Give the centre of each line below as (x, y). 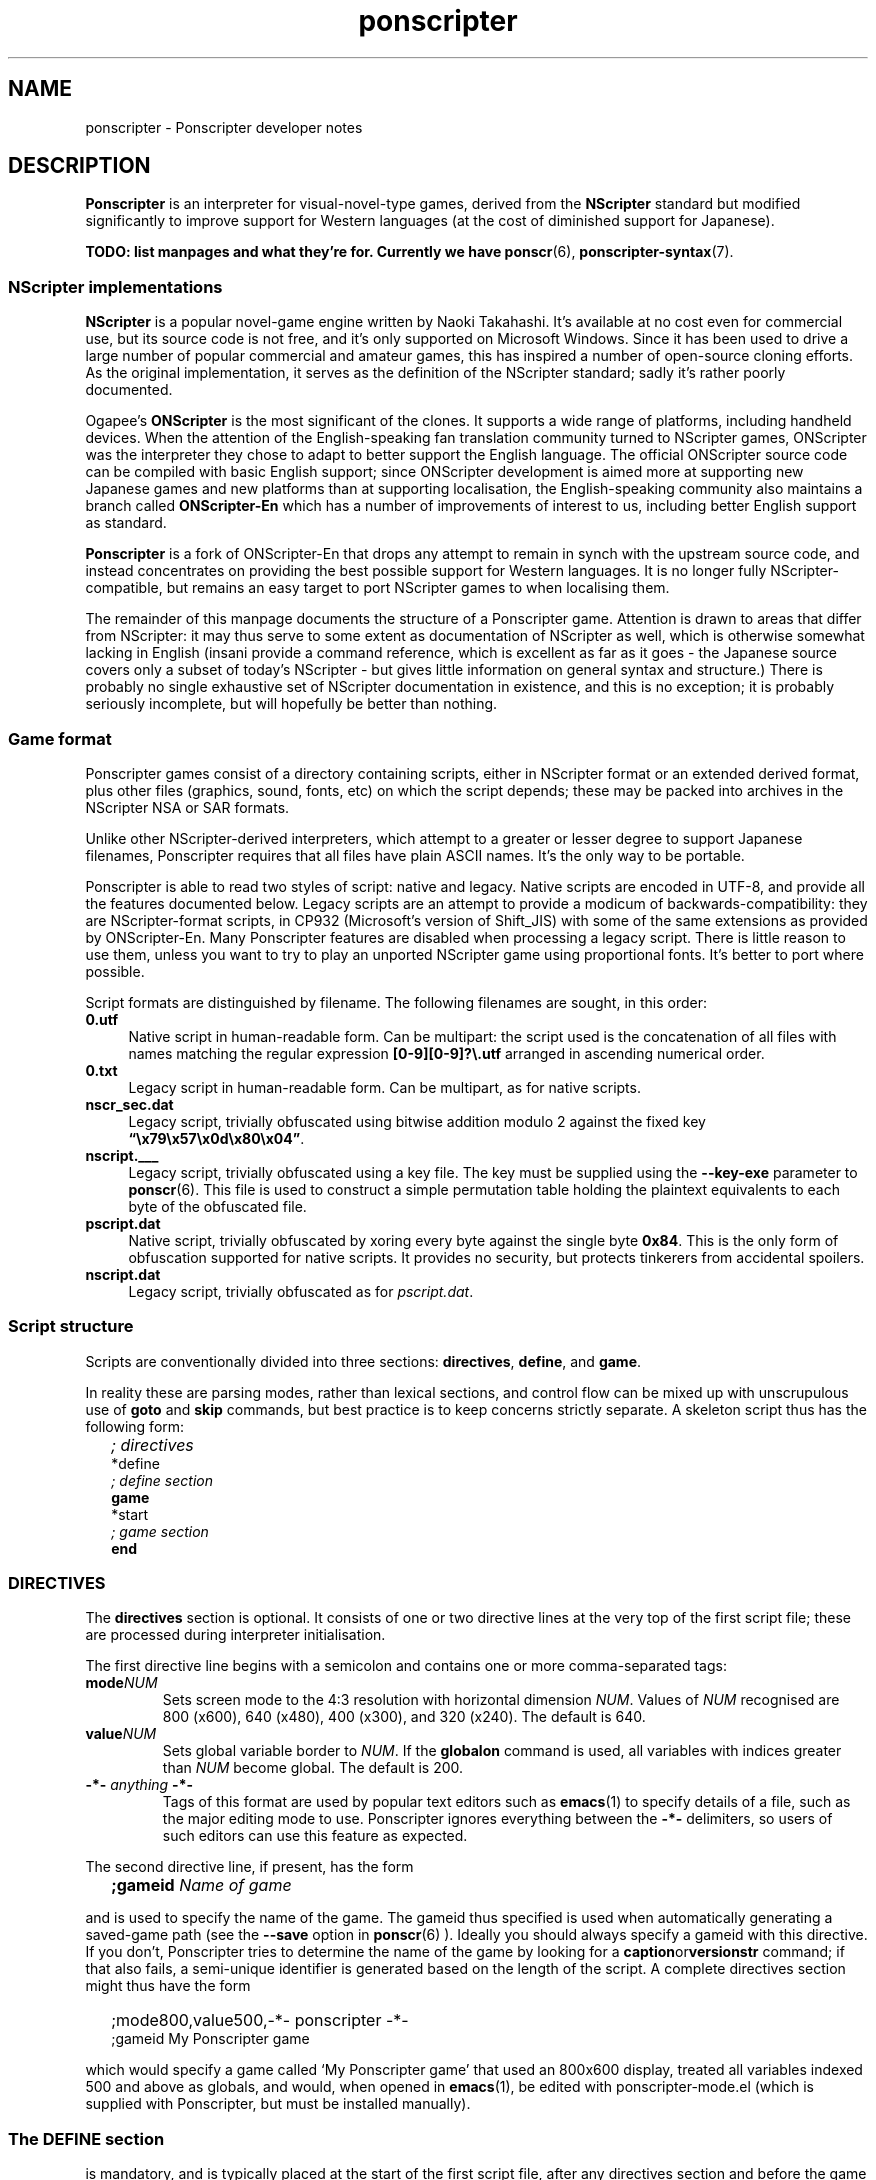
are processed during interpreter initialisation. (235, 1635)
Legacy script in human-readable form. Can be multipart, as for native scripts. (384, 1087)
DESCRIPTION (79, 166)
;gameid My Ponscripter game (210, 2039)
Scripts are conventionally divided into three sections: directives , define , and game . (363, 1361)
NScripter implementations (115, 286)
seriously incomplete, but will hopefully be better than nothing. (291, 704)
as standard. (126, 523)
